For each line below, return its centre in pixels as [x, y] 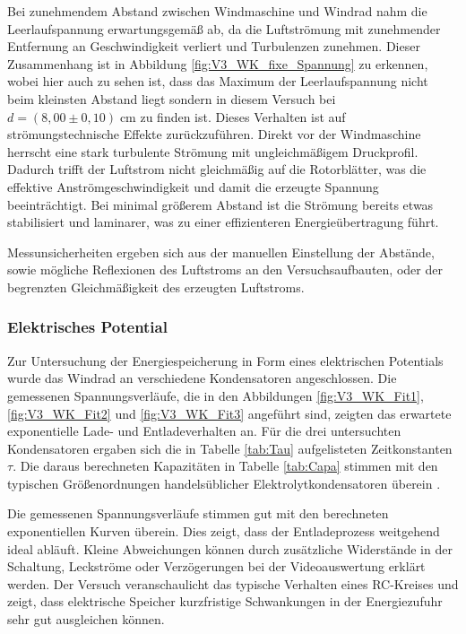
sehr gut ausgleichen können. [86, 619]
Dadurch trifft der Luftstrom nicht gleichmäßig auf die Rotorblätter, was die [217, 169]
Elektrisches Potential [87, 327]
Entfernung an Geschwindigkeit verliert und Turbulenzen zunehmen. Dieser [214, 46]
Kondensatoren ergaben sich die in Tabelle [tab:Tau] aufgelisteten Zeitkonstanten [230, 448]
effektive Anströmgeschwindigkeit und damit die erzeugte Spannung [193, 186]
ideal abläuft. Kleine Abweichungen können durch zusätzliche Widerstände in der [230, 548]
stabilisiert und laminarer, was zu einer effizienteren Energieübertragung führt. [223, 222]
